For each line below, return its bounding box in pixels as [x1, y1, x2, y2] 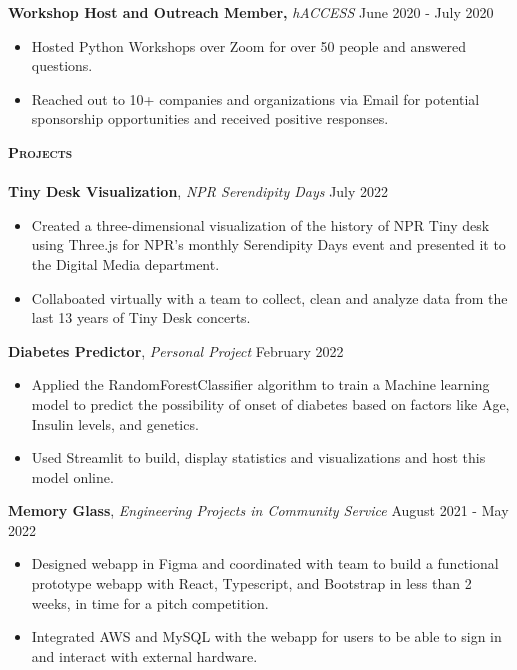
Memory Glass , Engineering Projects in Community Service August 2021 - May [8, 500, 509, 521]
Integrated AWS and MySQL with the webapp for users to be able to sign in [31, 626, 502, 647]
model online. [31, 466, 114, 487]
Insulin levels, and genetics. [31, 413, 199, 434]
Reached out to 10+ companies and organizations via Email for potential [31, 88, 480, 109]
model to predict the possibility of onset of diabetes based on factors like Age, [31, 393, 510, 414]
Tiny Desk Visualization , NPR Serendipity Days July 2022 [8, 181, 389, 202]
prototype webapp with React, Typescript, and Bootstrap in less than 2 [31, 573, 472, 594]
